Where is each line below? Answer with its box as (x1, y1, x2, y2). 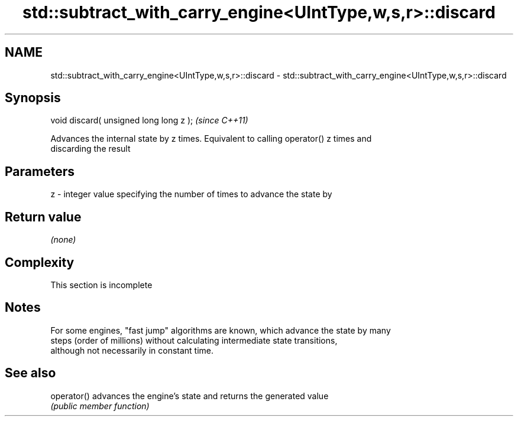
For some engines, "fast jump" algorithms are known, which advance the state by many (50, 325, 391, 335)
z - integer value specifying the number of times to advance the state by (50, 189, 332, 200)
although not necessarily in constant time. (50, 345, 214, 355)
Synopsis (5, 90, 61, 106)
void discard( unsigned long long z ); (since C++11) (50, 115, 248, 126)
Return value (5, 209, 82, 224)
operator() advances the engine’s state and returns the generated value (50, 390, 329, 401)
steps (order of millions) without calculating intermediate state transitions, (50, 335, 338, 345)
